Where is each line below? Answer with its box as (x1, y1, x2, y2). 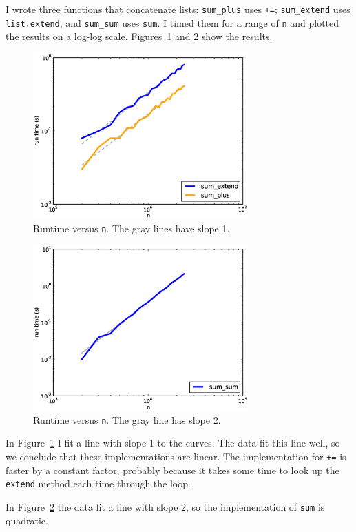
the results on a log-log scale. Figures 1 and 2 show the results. (6, 29, 273, 43)
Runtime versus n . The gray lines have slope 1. (33, 221, 230, 235)
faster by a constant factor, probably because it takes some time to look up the (6, 462, 339, 477)
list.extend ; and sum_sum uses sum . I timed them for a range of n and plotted (6, 15, 339, 30)
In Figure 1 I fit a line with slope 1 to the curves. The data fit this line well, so (6, 436, 340, 450)
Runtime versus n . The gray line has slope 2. (33, 412, 221, 427)
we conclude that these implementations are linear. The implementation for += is (6, 449, 346, 463)
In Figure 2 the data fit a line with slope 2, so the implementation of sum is (6, 499, 325, 513)
